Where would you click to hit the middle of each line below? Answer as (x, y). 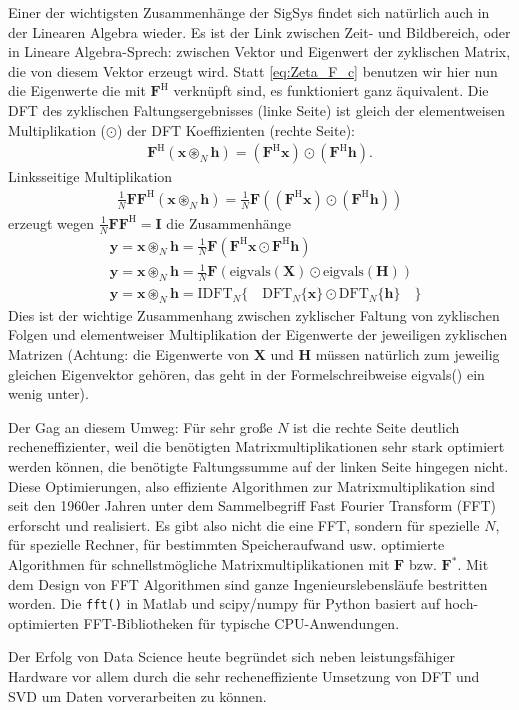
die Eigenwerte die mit (77, 90)
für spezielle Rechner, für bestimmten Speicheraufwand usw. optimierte (226, 544)
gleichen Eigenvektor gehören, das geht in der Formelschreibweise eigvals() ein (246, 373)
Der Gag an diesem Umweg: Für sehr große (140, 426)
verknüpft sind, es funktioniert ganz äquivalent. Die (331, 90)
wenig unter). (48, 393)
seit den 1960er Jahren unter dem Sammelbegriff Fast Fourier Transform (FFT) (252, 505)
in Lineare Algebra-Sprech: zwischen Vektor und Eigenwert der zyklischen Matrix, (259, 51)
